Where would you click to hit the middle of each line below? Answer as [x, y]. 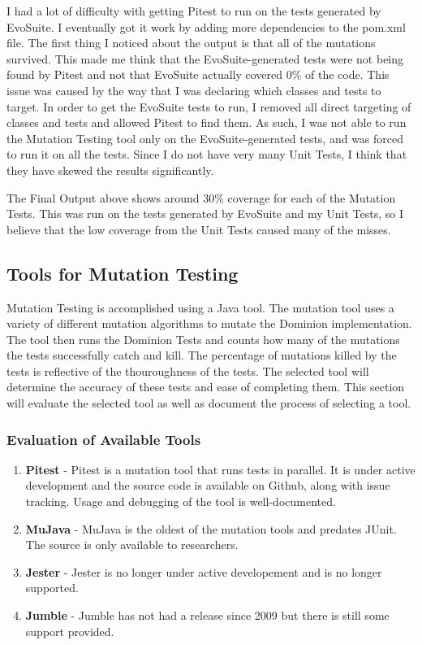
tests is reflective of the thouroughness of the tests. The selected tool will [188, 370]
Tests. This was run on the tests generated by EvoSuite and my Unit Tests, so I [205, 214]
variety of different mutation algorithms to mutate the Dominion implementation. [209, 323]
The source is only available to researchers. [132, 545]
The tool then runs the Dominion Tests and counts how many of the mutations [203, 339]
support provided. [70, 631]
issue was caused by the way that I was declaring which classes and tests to [194, 90]
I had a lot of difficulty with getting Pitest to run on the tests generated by [194, 11]
